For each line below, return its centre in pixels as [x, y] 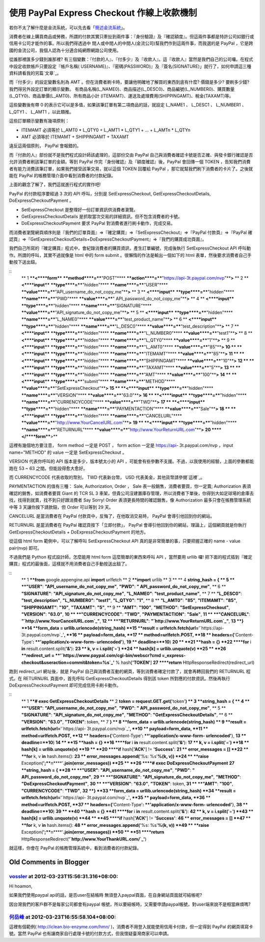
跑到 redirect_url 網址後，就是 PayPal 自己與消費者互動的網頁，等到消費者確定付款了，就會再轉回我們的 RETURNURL [127, 671]
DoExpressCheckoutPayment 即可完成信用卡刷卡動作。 [65, 685]
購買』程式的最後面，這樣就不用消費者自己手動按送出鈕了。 [69, 564]
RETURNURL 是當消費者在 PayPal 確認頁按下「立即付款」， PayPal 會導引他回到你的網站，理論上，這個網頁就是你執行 [128, 525]
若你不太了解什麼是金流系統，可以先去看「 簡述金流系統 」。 [68, 28]
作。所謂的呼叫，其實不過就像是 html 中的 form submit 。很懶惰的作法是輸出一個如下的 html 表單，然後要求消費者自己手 [130, 255]
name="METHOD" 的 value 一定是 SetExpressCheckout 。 [68, 452]
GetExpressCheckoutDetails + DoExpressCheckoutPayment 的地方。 [79, 532]
